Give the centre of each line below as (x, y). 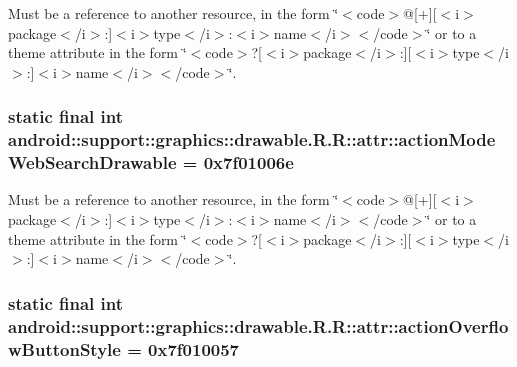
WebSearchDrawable (92, 162)
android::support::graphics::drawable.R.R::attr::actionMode (252, 139)
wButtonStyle (64, 348)
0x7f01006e (248, 162)
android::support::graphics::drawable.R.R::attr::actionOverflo (258, 325)
